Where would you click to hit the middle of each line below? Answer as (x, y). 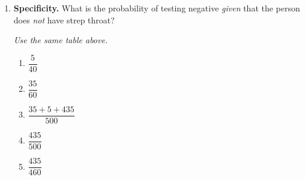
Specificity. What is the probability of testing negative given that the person (157, 8)
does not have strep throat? (64, 19)
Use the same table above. (61, 40)
